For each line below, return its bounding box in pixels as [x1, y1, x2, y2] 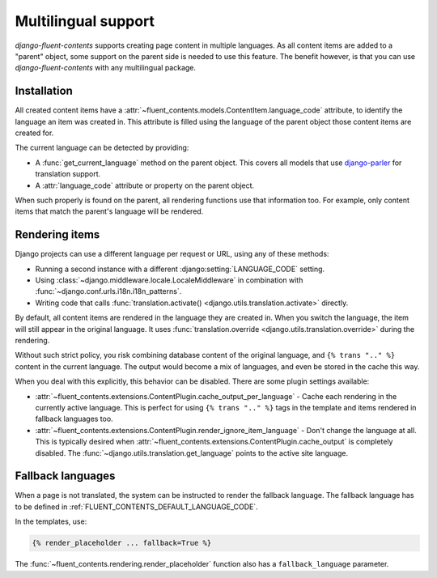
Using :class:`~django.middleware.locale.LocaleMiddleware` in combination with [35, 275, 303, 285]
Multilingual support [15, 12, 155, 30]
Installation [15, 84, 73, 98]
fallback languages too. [35, 414, 113, 424]
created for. [15, 128, 54, 138]
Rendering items [15, 227, 100, 242]
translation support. [35, 169, 101, 179]
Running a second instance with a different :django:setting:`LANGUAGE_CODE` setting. [35, 264, 325, 274]
